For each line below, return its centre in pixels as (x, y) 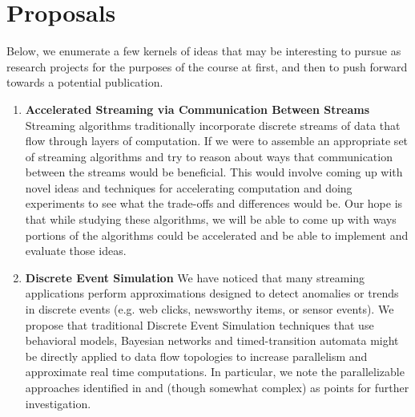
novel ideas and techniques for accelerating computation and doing (189, 187)
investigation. (58, 403)
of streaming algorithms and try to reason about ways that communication (209, 156)
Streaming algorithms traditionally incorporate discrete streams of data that (213, 125)
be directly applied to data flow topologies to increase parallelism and (196, 356)
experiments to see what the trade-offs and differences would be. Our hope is (214, 203)
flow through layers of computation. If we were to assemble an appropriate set (217, 141)
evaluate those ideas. (76, 251)
